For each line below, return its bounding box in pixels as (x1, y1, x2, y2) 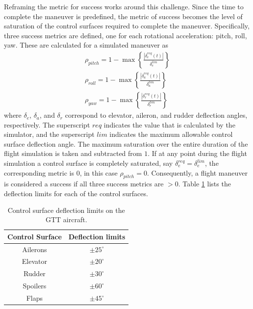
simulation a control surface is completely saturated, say (4, 158, 173, 168)
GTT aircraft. (45, 214, 87, 225)
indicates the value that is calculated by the (103, 119, 235, 129)
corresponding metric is (4, 167, 74, 178)
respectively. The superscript (4, 119, 90, 129)
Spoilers (23, 281, 47, 291)
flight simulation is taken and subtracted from (4, 148, 142, 158)
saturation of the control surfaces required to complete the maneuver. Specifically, (4, 21, 250, 31)
